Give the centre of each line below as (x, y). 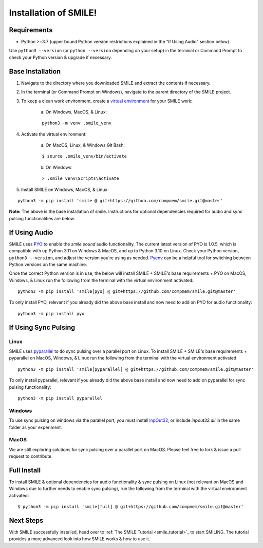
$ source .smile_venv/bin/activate (85, 156)
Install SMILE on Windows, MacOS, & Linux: (65, 189)
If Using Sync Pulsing (42, 327)
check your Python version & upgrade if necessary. (60, 57)
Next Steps (26, 520)
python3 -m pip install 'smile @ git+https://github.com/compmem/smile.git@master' (121, 201)
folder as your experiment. (36, 427)
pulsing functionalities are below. (42, 218)
